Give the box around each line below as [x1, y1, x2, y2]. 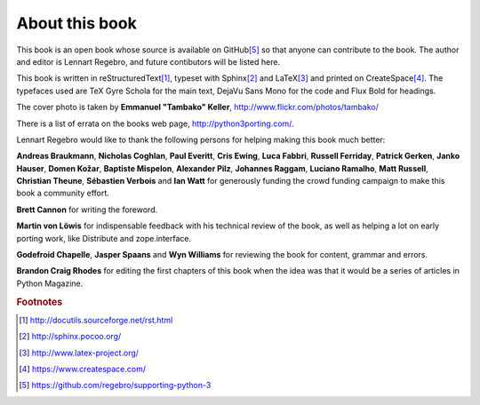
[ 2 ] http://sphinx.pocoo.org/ [19, 331, 122, 342]
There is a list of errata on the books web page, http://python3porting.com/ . [16, 118, 294, 129]
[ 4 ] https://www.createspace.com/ [19, 364, 147, 375]
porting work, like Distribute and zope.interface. [16, 233, 191, 243]
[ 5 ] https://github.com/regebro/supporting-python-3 [19, 380, 212, 391]
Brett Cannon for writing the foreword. [16, 204, 158, 215]
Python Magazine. [16, 278, 84, 289]
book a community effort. [16, 187, 110, 199]
